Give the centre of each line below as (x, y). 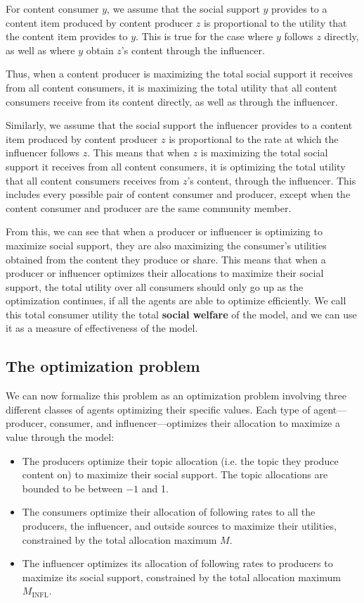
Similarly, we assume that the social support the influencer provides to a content (179, 125)
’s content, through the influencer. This (272, 180)
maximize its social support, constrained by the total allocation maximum (181, 577)
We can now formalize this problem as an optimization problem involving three (176, 396)
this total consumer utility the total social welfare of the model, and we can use (181, 314)
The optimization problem (103, 366)
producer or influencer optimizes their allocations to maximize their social (165, 273)
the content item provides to (67, 36)
